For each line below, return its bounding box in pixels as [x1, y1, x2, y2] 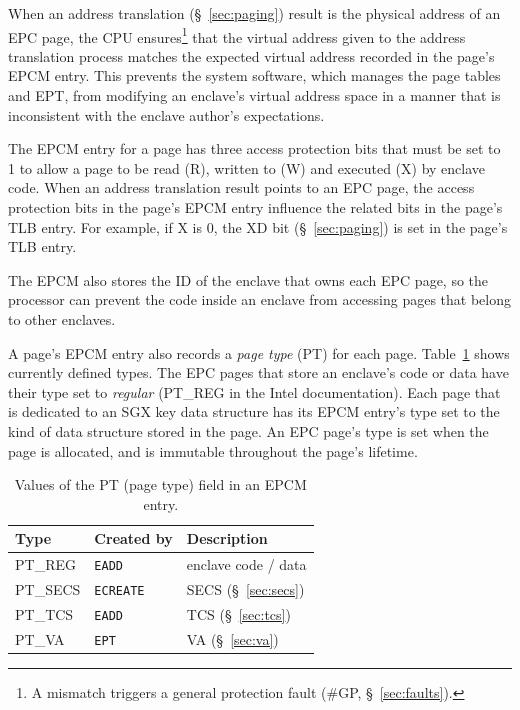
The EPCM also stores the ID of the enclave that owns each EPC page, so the [8, 269, 489, 290]
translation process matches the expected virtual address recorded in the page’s [8, 45, 495, 66]
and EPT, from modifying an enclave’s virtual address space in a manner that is [8, 85, 501, 106]
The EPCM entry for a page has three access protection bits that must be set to [8, 138, 501, 159]
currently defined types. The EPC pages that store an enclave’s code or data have [8, 362, 509, 383]
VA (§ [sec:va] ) [186, 628, 279, 649]
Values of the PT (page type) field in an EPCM [14, 474, 307, 495]
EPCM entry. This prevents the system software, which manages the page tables [8, 65, 501, 86]
